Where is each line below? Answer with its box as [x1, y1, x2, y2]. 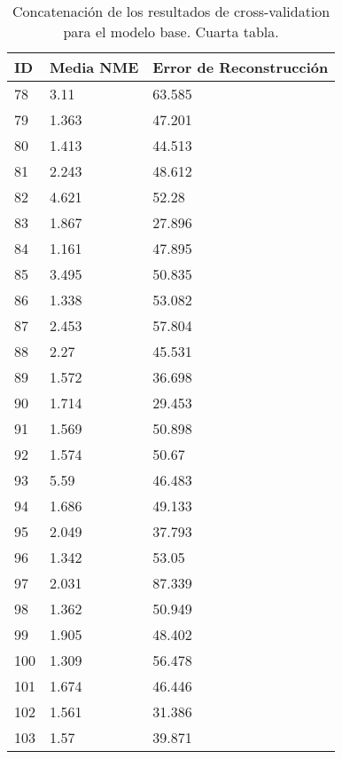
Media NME [50, 57, 139, 77]
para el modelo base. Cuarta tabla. [63, 21, 279, 42]
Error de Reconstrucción [152, 57, 329, 77]
